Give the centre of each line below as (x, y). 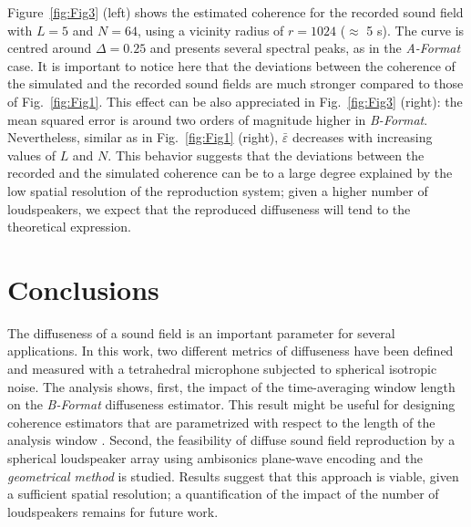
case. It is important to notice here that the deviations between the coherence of (231, 65)
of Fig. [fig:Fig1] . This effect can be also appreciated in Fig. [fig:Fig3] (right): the (235, 101)
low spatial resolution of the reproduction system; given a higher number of (218, 190)
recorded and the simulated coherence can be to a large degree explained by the (230, 173)
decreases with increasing (363, 137)
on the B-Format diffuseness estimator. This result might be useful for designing (231, 404)
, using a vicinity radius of (210, 30)
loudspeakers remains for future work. (113, 511)
